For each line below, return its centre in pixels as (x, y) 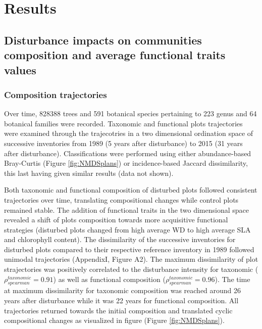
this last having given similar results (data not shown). (89, 173)
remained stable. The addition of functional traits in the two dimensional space (126, 209)
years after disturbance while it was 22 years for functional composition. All (121, 300)
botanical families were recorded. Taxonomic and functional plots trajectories (123, 123)
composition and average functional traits (115, 55)
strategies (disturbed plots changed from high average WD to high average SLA (127, 229)
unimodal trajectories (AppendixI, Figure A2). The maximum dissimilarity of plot (131, 259)
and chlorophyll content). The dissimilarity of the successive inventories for (120, 239)
